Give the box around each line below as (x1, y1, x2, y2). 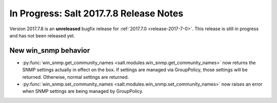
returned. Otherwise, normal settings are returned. (22, 74, 129, 80)
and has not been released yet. (9, 32, 75, 38)
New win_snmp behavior (9, 46, 90, 55)
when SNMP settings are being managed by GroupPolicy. (22, 88, 144, 94)
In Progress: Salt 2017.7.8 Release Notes (9, 8, 184, 19)
